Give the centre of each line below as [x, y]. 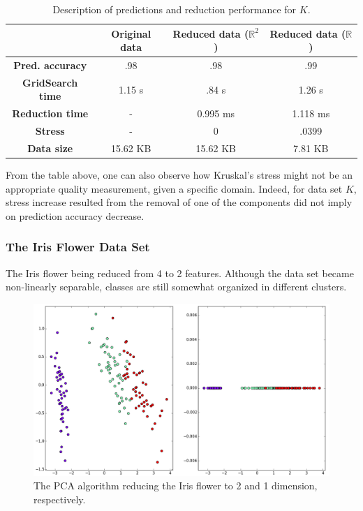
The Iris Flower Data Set [78, 247]
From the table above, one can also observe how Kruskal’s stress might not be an [179, 175]
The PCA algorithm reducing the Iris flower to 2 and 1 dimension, [176, 486]
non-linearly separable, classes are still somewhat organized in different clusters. [176, 287]
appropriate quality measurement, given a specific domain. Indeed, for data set [174, 188]
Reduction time [50, 113]
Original [131, 33]
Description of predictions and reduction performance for [175, 9]
